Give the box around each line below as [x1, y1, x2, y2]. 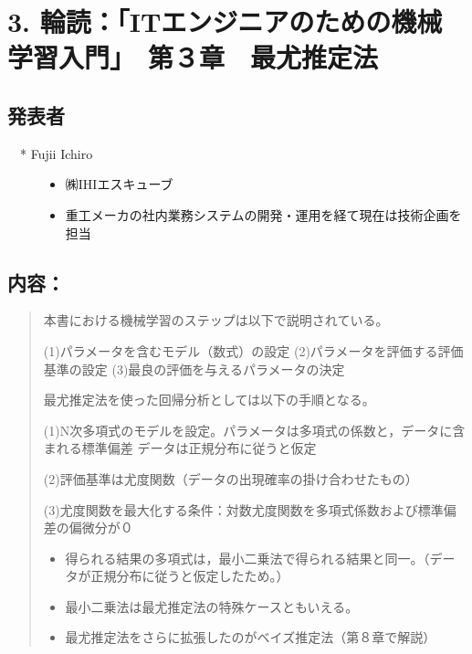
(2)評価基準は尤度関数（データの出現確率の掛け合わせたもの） [43, 469, 418, 488]
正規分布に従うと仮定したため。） [90, 566, 289, 585]
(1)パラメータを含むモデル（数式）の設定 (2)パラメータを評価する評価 [43, 341, 464, 360]
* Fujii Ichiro [19, 143, 93, 163]
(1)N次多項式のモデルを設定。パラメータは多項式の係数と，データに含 [43, 420, 466, 439]
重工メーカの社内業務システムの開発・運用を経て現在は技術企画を [65, 205, 462, 224]
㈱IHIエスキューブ [65, 174, 173, 194]
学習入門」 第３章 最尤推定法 [7, 38, 379, 76]
